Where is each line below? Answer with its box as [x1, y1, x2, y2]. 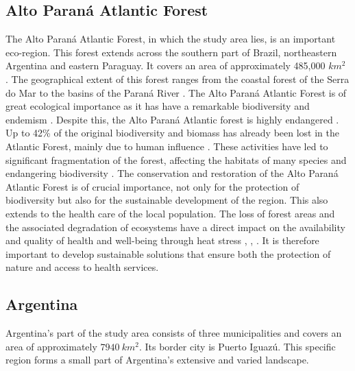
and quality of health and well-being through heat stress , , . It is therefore [5, 233, 319, 248]
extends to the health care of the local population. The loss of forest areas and [5, 206, 335, 220]
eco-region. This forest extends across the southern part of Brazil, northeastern [5, 45, 337, 59]
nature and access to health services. [5, 260, 159, 274]
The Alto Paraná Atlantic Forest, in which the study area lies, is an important [5, 32, 336, 46]
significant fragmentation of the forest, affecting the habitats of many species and [5, 152, 347, 167]
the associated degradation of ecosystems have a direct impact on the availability [5, 219, 345, 234]
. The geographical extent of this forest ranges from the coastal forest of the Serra [5, 71, 350, 86]
